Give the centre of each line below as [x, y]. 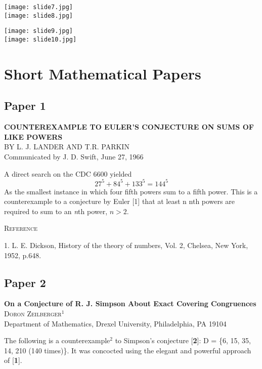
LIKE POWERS [33, 136]
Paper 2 [25, 282]
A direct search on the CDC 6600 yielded [68, 173]
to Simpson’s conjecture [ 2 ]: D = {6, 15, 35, [183, 340]
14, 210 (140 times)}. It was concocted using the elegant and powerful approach [128, 350]
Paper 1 [25, 106]
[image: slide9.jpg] [39, 31]
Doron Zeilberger [33, 314]
